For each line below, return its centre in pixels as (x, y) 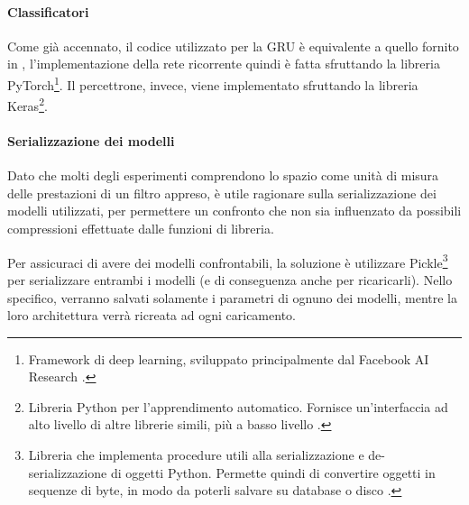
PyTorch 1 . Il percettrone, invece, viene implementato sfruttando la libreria (213, 83)
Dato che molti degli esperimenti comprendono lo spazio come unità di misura (223, 175)
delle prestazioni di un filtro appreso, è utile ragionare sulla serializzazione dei (222, 193)
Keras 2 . (28, 104)
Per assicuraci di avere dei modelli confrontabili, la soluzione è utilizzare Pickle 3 (228, 261)
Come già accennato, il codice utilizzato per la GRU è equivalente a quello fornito (233, 46)
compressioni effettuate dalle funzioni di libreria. (141, 229)
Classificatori (48, 11)
